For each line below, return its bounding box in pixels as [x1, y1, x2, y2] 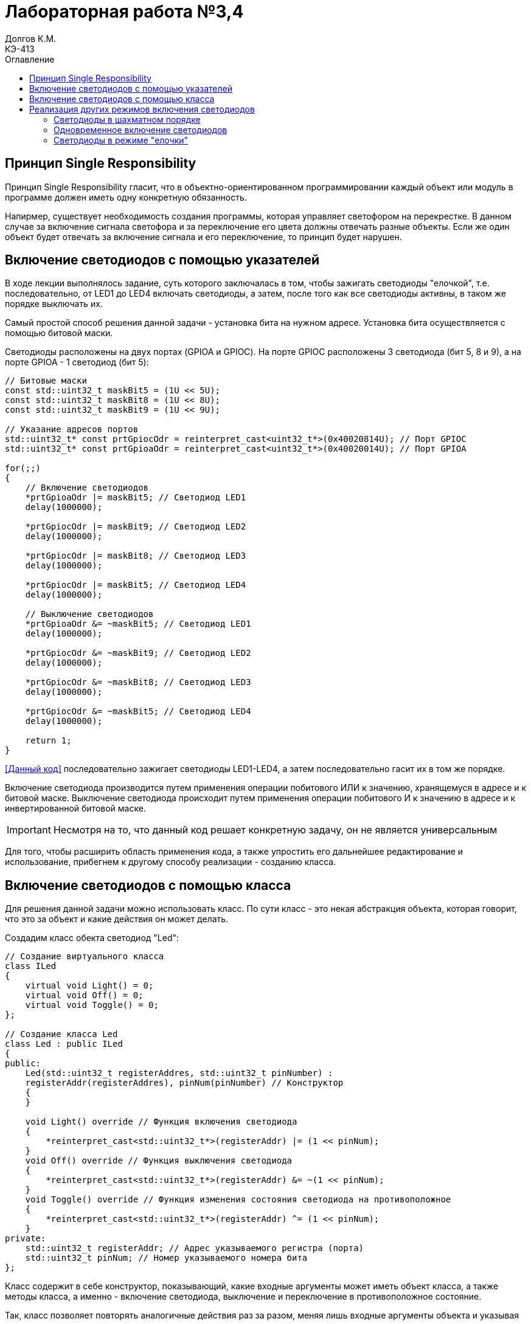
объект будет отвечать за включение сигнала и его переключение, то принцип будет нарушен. [5, 231, 402, 242]
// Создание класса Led [5, 1029, 118, 1040]
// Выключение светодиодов [25, 609, 154, 619]
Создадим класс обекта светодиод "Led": [5, 933, 179, 943]
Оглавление [5, 53, 55, 64]
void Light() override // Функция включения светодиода [25, 1117, 297, 1127]
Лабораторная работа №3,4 [5, 1, 244, 22]
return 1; [25, 736, 72, 746]
